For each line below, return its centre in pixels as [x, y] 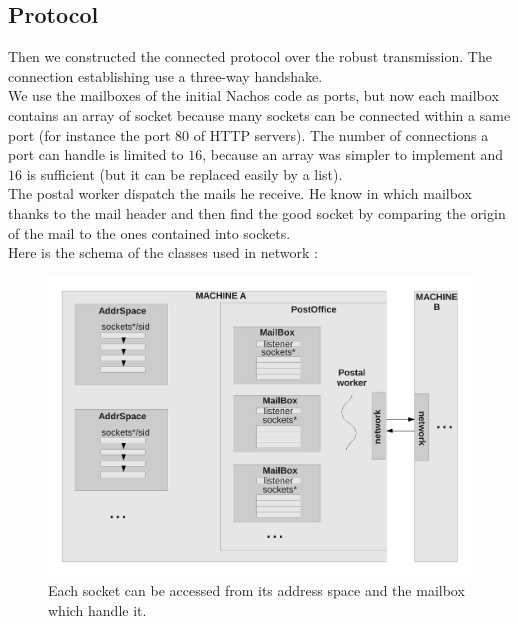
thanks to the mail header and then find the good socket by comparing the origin [257, 212]
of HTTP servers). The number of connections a [341, 134]
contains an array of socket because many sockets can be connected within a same [259, 114]
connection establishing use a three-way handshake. [165, 75]
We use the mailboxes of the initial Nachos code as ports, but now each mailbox [253, 95]
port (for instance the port [89, 134]
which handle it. [97, 609]
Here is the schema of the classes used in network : [163, 252]
